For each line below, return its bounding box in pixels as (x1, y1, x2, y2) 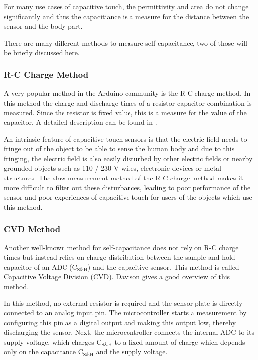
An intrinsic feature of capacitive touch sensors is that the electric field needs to (4, 133, 247, 144)
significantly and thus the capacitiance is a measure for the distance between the (4, 11, 249, 21)
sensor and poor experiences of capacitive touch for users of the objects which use (4, 192, 252, 202)
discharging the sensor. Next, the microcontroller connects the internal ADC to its (4, 327, 255, 337)
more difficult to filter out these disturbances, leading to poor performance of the (4, 182, 251, 192)
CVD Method (4, 223, 61, 235)
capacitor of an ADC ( (4, 261, 72, 272)
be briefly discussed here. (4, 47, 80, 58)
